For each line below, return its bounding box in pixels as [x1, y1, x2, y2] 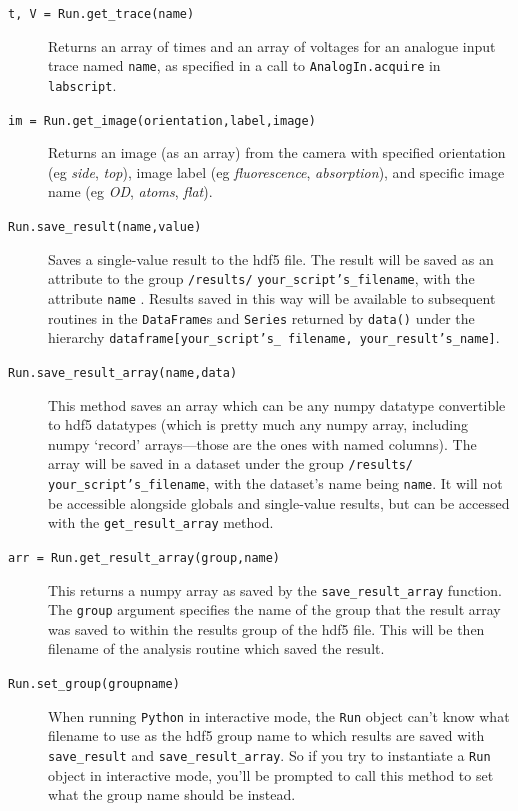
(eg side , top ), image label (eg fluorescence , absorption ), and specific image [48, 161, 505, 182]
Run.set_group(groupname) [8, 677, 180, 692]
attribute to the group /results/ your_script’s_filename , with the [48, 268, 475, 289]
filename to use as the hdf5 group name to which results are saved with [48, 725, 485, 746]
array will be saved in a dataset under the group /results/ [48, 453, 413, 474]
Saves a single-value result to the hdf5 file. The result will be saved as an [48, 248, 494, 269]
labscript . [48, 74, 117, 95]
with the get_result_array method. [48, 512, 274, 533]
